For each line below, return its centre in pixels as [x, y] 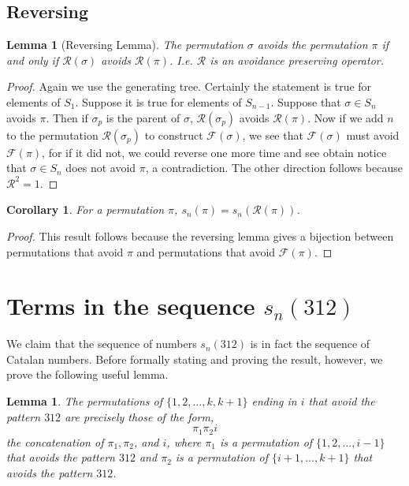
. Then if [67, 117]
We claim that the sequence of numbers [102, 344]
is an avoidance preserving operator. [297, 60]
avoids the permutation [312, 45]
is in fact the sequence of [310, 344]
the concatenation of [55, 441]
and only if [33, 60]
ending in [274, 401]
